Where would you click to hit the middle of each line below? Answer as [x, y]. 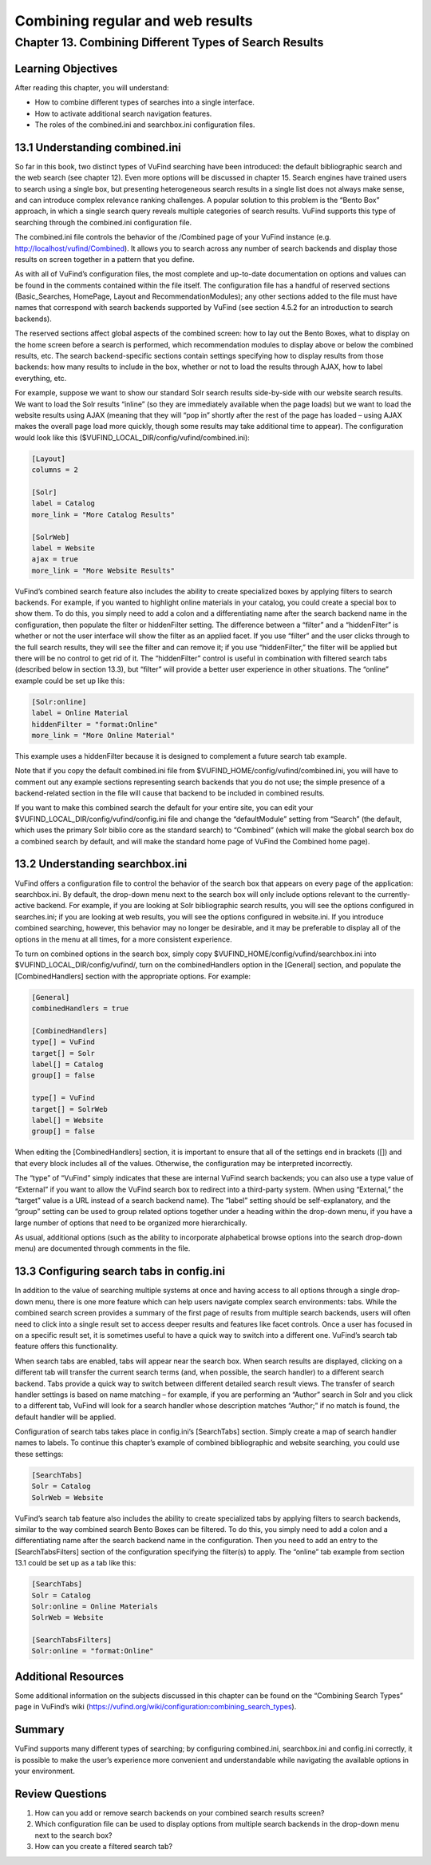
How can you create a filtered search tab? [104, 1847]
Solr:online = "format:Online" [93, 1651]
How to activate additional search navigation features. [123, 113]
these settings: [39, 1454]
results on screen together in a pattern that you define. [105, 259]
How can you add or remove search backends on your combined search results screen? [180, 1812]
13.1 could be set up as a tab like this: [75, 1563]
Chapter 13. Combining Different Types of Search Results [169, 42]
